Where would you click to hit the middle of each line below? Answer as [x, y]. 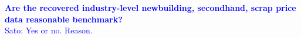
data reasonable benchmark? [64, 19]
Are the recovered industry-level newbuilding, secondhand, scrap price [150, 7]
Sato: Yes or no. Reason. [49, 30]
